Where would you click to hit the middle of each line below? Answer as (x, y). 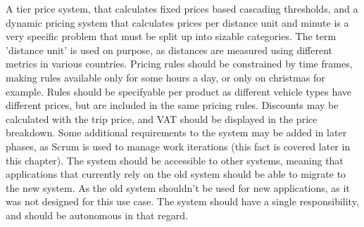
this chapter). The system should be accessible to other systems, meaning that (175, 160)
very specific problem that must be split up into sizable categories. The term (171, 36)
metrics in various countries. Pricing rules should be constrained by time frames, (179, 64)
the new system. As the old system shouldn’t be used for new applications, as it (178, 187)
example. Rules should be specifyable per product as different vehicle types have (179, 91)
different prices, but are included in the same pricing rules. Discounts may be (172, 105)
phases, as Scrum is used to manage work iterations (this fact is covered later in (178, 146)
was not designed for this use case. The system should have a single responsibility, (182, 201)
